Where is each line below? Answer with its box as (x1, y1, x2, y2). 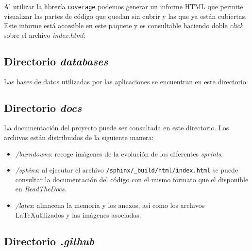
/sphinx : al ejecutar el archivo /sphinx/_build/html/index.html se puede (15, 165, 238, 175)
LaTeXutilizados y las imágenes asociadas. (15, 209, 141, 220)
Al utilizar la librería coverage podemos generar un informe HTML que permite (4, 1, 243, 11)
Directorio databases (4, 53, 108, 68)
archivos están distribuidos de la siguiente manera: (4, 132, 154, 142)
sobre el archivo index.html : (4, 30, 85, 40)
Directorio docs (4, 100, 82, 115)
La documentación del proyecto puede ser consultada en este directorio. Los (4, 123, 229, 133)
